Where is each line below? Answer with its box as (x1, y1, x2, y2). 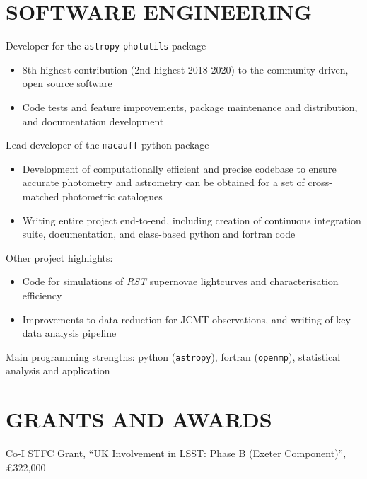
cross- (308, 175, 332, 190)
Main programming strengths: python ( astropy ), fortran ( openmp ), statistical (6, 349, 341, 364)
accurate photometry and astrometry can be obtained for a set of (22, 175, 305, 190)
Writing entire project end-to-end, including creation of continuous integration (22, 212, 361, 227)
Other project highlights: (6, 250, 113, 265)
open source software (22, 76, 112, 91)
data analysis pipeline (22, 325, 117, 340)
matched (22, 189, 59, 203)
